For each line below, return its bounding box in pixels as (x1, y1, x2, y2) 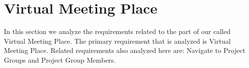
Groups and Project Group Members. (4, 54, 116, 65)
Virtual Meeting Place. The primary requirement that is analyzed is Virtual (4, 35, 231, 46)
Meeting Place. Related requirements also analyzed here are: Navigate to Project (4, 45, 246, 55)
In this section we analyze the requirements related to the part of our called (4, 26, 230, 36)
